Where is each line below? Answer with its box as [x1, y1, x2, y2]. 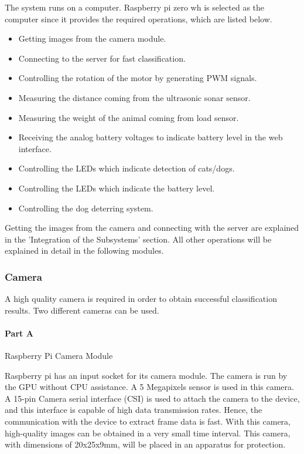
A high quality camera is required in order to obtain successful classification [5, 292, 277, 305]
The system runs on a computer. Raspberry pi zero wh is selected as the [5, 1, 265, 13]
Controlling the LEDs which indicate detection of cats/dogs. [18, 162, 235, 174]
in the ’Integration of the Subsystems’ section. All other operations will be [5, 233, 272, 245]
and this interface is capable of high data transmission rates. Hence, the [5, 403, 262, 416]
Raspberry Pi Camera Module [5, 349, 113, 362]
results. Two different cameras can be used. [5, 304, 159, 316]
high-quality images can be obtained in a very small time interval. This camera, [5, 426, 291, 439]
